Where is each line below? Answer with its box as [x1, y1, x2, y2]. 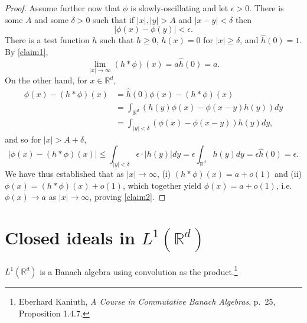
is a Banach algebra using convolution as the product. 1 [40, 263, 238, 277]
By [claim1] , [5, 46, 48, 57]
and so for [5, 133, 41, 145]
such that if [93, 13, 135, 25]
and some [34, 13, 68, 25]
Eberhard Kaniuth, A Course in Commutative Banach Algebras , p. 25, [18, 295, 276, 308]
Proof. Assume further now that [5, 2, 120, 14]
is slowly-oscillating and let [130, 2, 228, 14]
